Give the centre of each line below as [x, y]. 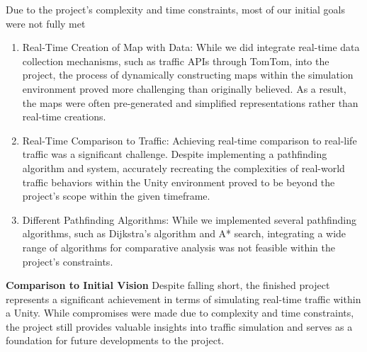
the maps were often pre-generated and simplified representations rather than [190, 102]
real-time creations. [64, 117]
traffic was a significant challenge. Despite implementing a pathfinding [175, 154]
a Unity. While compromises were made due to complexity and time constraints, [180, 313]
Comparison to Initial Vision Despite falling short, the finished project [168, 285]
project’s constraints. [68, 261]
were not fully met [46, 23]
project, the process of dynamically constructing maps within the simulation [188, 75]
